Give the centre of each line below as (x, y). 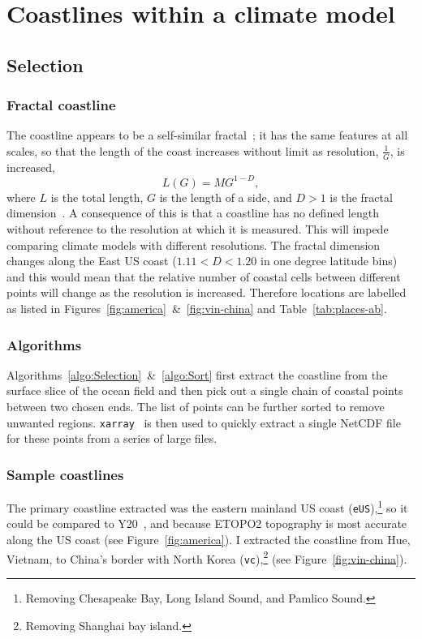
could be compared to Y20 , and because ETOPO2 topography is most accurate (207, 523)
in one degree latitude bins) (329, 261)
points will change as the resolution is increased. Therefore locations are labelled (207, 292)
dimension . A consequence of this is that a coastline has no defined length (193, 213)
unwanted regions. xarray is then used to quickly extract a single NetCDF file (204, 422)
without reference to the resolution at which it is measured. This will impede (198, 229)
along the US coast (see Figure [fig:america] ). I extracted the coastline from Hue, (209, 540)
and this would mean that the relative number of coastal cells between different (204, 276)
